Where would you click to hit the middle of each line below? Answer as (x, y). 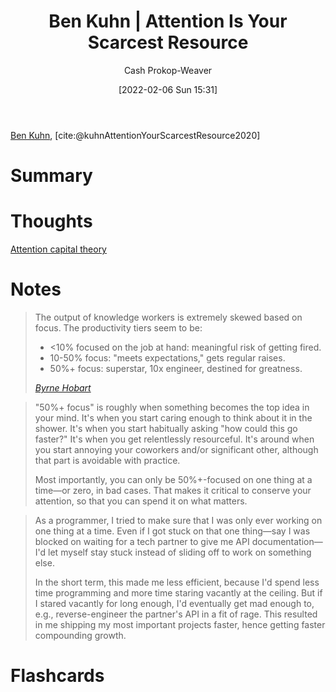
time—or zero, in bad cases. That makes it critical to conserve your (173, 490)
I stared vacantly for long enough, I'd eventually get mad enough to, (174, 603)
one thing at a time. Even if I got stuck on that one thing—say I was (172, 531)
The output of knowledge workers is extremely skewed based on (168, 317)
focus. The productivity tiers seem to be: (118, 328)
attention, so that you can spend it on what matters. (141, 501)
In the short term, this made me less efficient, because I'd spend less (177, 582)
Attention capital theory (58, 249)
